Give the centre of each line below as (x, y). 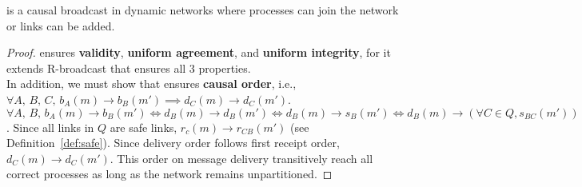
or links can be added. (61, 25)
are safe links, (144, 127)
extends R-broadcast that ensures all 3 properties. (129, 68)
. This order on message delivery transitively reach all (241, 158)
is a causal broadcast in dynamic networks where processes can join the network (203, 10)
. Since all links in (50, 127)
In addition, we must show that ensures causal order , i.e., (151, 84)
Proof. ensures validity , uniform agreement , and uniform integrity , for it (199, 52)
